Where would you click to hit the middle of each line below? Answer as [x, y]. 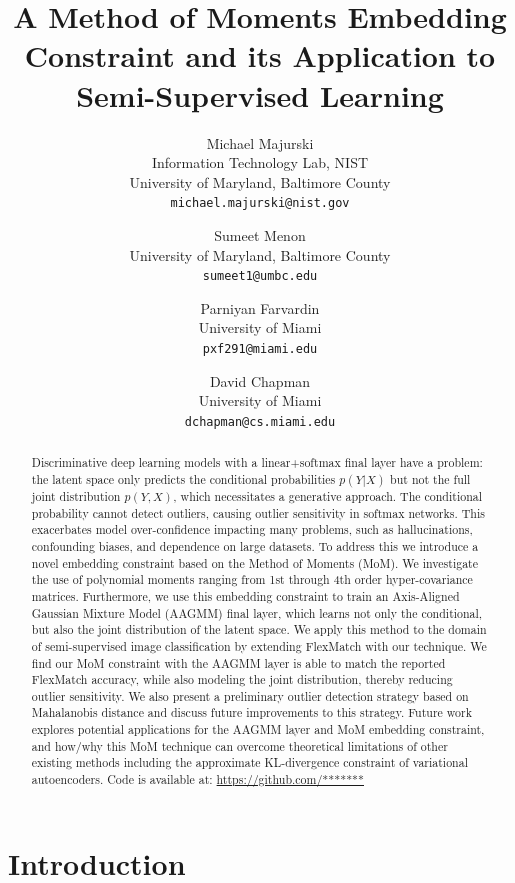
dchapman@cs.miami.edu [260, 421]
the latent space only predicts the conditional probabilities [183, 478]
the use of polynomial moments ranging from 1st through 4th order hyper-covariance [252, 579]
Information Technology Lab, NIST [260, 162]
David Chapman [260, 380]
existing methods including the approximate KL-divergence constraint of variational [249, 762]
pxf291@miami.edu [260, 348]
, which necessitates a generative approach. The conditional [328, 495]
